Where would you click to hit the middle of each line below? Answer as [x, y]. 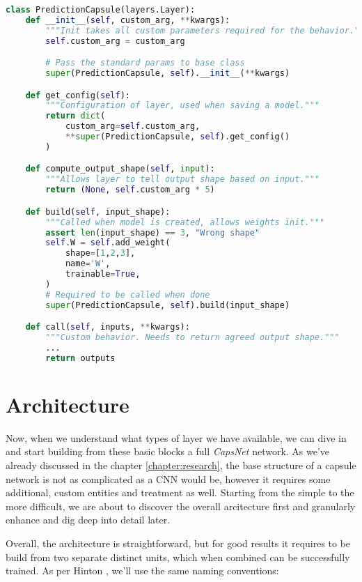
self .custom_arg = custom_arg [115, 41]
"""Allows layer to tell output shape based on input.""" [183, 179]
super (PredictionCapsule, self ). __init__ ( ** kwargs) [168, 74]
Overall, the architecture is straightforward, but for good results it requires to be [178, 543]
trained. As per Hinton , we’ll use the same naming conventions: [142, 570]
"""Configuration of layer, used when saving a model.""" [183, 106]
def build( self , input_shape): [98, 212]
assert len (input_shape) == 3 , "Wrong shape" [153, 232]
